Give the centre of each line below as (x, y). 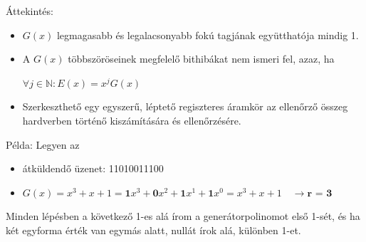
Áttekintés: (30, 11)
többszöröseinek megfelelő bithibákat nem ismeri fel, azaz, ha (201, 59)
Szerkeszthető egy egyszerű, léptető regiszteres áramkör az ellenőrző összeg (185, 106)
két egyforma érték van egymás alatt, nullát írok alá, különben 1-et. (153, 230)
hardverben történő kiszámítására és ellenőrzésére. (132, 120)
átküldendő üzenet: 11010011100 (93, 168)
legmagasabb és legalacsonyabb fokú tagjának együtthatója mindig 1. (208, 35)
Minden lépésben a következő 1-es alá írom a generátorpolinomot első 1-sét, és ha (183, 216)
